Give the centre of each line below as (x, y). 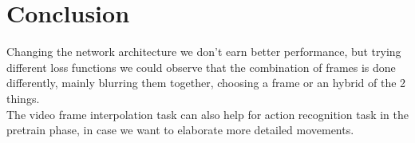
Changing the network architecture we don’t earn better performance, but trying (204, 52)
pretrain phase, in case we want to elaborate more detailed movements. (180, 130)
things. (23, 98)
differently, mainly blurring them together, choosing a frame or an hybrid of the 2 (206, 83)
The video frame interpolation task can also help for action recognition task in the (208, 114)
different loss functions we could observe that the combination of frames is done (201, 67)
